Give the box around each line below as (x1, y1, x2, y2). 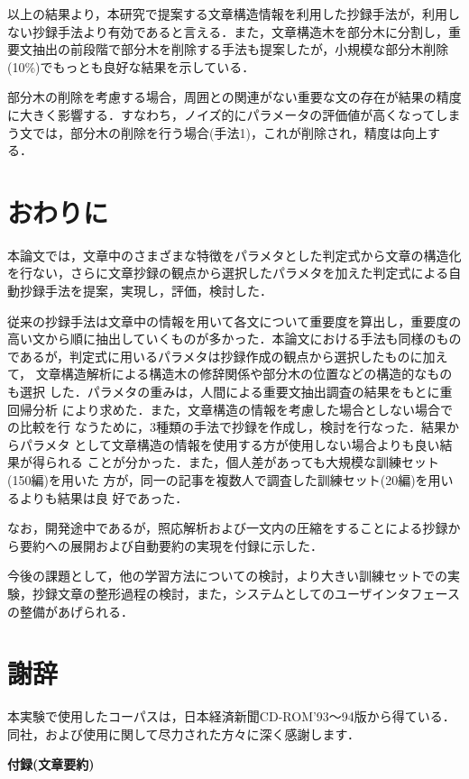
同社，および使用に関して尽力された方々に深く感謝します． (7, 724, 361, 743)
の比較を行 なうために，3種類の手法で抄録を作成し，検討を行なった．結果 (7, 417, 446, 436)
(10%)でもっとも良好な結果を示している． (7, 57, 255, 76)
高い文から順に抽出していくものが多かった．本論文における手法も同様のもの (7, 329, 462, 348)
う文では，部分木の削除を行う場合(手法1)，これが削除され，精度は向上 (7, 123, 428, 142)
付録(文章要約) (7, 755, 95, 774)
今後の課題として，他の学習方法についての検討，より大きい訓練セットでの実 (7, 566, 460, 585)
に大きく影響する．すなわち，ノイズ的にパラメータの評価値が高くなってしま (7, 105, 461, 124)
